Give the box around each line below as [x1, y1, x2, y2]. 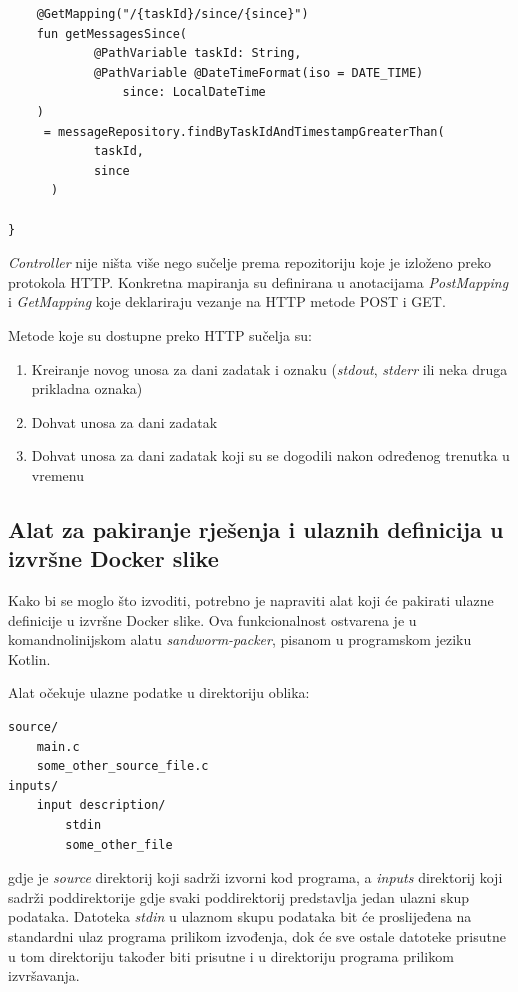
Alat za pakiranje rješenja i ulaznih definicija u [8, 513, 504, 544]
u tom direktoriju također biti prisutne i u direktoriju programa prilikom [8, 945, 454, 966]
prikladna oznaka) [31, 378, 143, 399]
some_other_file [65, 837, 173, 852]
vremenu [31, 464, 84, 485]
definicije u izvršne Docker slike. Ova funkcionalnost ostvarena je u [8, 609, 417, 630]
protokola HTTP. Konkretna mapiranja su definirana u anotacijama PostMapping [8, 271, 509, 292]
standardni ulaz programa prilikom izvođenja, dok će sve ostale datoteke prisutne [8, 925, 506, 946]
